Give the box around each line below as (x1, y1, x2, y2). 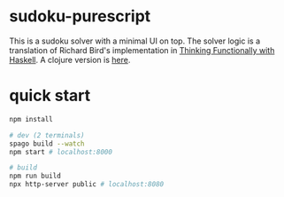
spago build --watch (9, 139, 86, 148)
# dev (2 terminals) (9, 130, 86, 139)
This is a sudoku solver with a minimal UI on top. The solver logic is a (9, 35, 261, 46)
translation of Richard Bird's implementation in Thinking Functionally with (9, 44, 275, 55)
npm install (9, 114, 53, 123)
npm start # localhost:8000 (9, 147, 113, 156)
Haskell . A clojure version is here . (9, 54, 131, 65)
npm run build (9, 171, 62, 181)
